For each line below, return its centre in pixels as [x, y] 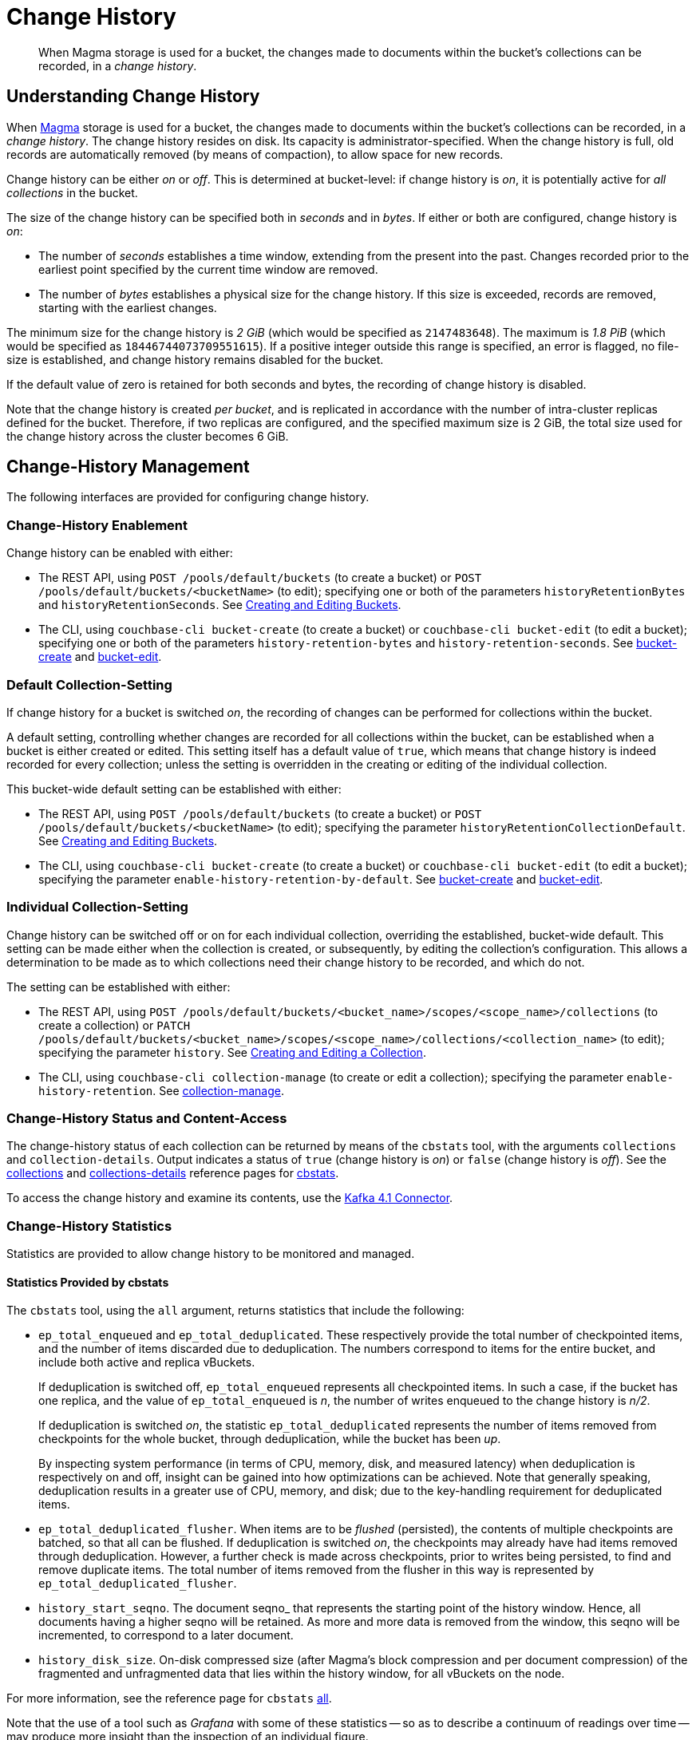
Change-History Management [128, 467]
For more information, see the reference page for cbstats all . [169, 1698]
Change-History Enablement [97, 525]
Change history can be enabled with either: [120, 553]
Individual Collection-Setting [97, 907]
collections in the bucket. [72, 192]
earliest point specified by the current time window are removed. [208, 269]
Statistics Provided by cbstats [88, 1282]
